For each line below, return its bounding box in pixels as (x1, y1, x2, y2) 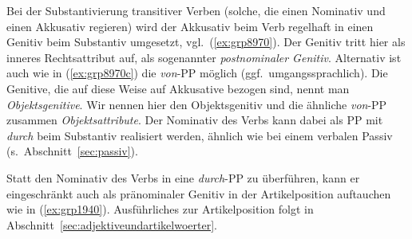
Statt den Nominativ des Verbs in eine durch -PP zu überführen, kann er (6, 169, 360, 186)
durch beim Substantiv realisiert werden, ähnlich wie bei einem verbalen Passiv (6, 127, 393, 143)
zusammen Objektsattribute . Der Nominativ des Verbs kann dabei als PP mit (6, 112, 383, 128)
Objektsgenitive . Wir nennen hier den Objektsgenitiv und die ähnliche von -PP (6, 96, 387, 112)
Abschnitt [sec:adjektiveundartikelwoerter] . (6, 216, 217, 233)
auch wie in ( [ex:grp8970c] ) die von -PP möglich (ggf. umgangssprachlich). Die (6, 65, 388, 81)
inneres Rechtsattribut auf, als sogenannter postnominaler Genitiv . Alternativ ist (6, 49, 402, 65)
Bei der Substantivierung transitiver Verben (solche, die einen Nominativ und (6, 2, 386, 18)
